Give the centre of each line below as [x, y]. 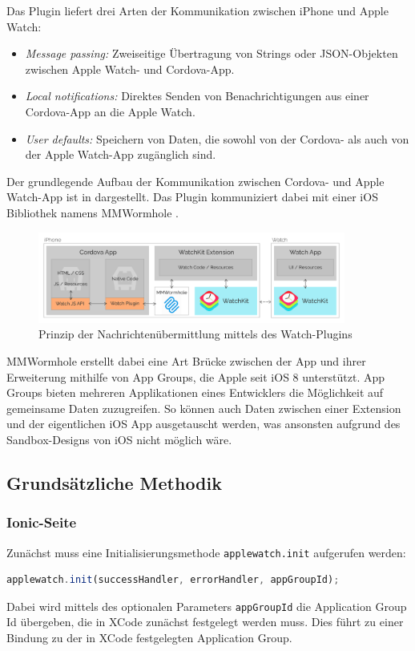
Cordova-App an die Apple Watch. [110, 111]
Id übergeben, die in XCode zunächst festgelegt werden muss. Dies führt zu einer [205, 622]
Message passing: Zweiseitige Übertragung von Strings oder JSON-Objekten [212, 53]
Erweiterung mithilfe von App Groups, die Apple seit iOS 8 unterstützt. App [196, 376]
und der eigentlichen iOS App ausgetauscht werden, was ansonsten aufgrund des [203, 424]
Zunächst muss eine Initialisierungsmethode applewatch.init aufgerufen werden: [206, 552]
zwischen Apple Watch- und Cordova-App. [130, 69]
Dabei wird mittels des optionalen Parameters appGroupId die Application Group [207, 606]
